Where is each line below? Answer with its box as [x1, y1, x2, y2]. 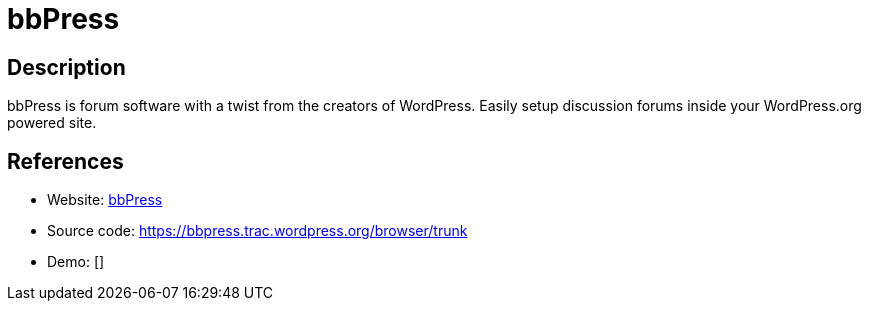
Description [7, 54, 126, 80]
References [7, 148, 124, 174]
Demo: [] [47, 253, 105, 271]
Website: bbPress [47, 191, 163, 209]
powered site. [7, 114, 97, 132]
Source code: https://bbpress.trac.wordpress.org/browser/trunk [47, 222, 468, 240]
